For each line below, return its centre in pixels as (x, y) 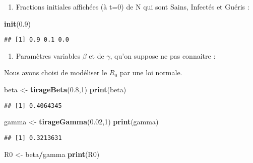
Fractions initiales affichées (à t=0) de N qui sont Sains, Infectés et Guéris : (133, 7)
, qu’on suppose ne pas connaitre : (163, 55)
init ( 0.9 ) (17, 23)
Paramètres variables (48, 55)
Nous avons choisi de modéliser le (56, 72)
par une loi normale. (151, 72)
